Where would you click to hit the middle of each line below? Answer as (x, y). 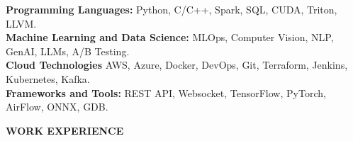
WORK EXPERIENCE (65, 130)
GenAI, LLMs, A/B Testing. (68, 51)
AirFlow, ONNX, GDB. (57, 107)
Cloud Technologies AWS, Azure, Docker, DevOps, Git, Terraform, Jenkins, (177, 65)
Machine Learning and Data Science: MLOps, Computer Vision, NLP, (170, 37)
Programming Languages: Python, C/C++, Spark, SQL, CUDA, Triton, (172, 9)
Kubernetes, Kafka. (48, 78)
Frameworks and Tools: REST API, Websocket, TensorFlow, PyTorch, (166, 92)
